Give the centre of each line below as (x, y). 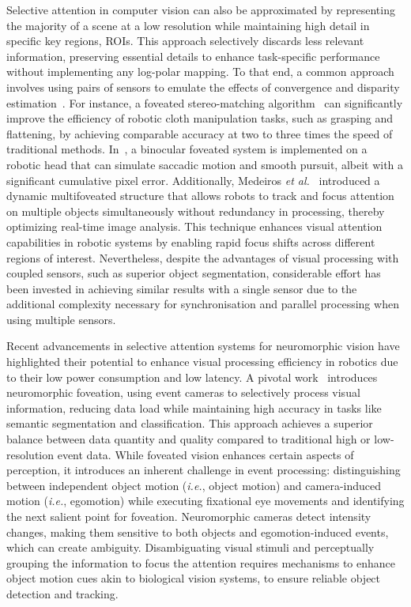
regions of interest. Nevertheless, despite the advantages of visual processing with (203, 257)
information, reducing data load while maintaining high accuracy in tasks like (194, 407)
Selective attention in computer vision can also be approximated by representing (201, 9)
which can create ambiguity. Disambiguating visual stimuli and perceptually (190, 547)
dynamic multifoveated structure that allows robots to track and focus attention (200, 196)
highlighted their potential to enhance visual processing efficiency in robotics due (202, 362)
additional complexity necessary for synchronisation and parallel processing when (203, 304)
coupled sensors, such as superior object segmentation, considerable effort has (194, 273)
